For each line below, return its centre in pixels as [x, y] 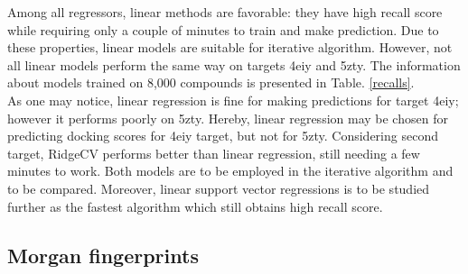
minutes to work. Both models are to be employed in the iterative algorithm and [230, 171]
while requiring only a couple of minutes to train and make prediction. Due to [223, 29]
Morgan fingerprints [103, 255]
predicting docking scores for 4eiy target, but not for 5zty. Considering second [223, 136]
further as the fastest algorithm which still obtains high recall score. [195, 206]
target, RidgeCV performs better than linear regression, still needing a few [214, 153]
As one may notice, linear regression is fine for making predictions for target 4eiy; [233, 100]
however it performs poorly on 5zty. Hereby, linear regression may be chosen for [228, 118]
